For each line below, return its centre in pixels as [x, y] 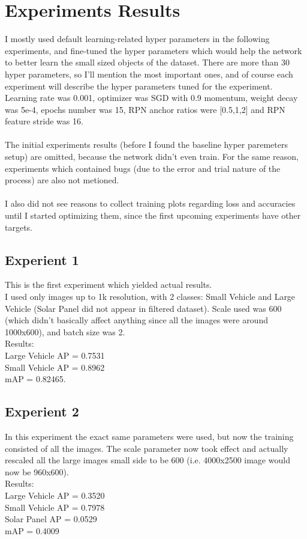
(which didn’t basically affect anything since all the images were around [136, 320]
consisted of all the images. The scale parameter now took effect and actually [147, 448]
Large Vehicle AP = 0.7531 [55, 355]
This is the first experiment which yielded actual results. [109, 285]
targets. [19, 227]
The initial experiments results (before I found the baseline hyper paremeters [146, 145]
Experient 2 [42, 411]
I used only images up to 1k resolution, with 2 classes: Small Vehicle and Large [150, 297]
